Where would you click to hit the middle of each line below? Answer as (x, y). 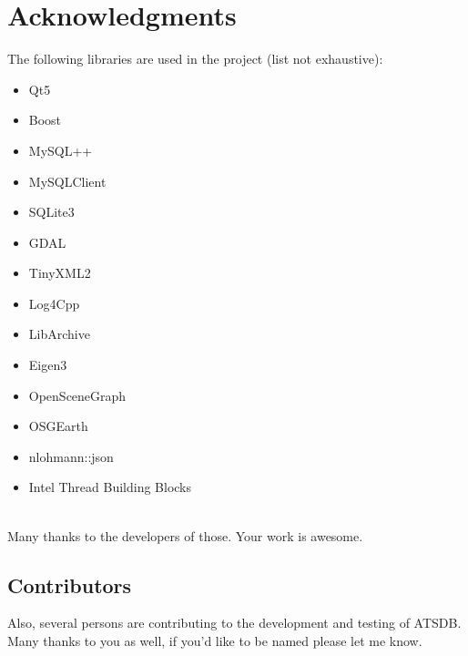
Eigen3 (48, 365)
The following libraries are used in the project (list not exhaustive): (195, 59)
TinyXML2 (60, 273)
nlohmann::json (71, 456)
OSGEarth (58, 426)
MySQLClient (67, 181)
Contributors (70, 584)
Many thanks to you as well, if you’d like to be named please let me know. (215, 641)
